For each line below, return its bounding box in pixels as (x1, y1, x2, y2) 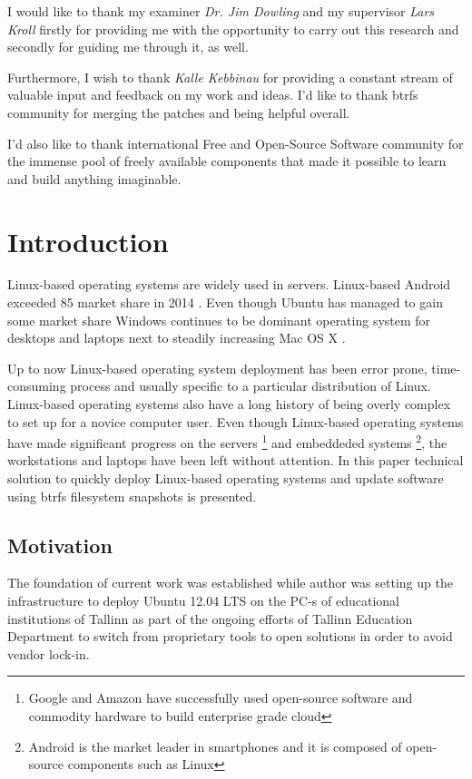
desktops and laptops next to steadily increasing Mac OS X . (7, 328, 346, 347)
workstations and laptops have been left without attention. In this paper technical (7, 451, 464, 470)
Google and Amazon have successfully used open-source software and (28, 688, 413, 707)
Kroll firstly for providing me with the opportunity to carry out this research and (7, 19, 459, 38)
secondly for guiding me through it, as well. (7, 37, 249, 56)
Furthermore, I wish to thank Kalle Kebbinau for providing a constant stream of (7, 67, 453, 86)
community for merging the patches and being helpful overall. (7, 102, 350, 122)
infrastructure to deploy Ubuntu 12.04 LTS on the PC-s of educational (7, 591, 399, 610)
